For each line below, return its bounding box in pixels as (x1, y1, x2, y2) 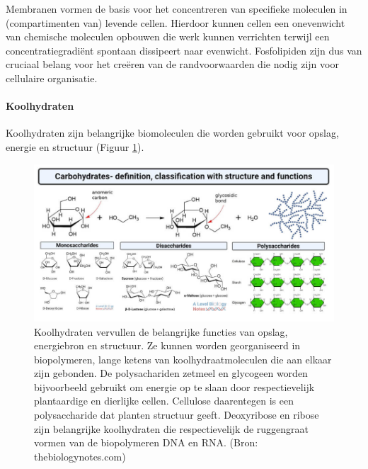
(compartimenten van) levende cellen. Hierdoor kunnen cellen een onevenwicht (6, 15, 345, 30)
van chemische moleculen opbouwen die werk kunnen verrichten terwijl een (6, 29, 330, 44)
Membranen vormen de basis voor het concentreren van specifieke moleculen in (6, 1, 347, 16)
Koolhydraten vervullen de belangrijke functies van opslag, (34, 324, 288, 339)
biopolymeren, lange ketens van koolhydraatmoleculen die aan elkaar (34, 351, 332, 366)
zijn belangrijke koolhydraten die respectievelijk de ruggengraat (34, 421, 309, 436)
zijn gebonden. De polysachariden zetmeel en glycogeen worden (34, 366, 308, 380)
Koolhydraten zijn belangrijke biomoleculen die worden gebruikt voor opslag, (6, 125, 339, 140)
